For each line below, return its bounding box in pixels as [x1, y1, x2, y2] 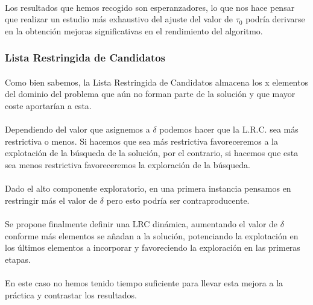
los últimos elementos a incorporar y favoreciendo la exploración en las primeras [5, 241, 300, 254]
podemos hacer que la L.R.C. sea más [159, 123, 299, 136]
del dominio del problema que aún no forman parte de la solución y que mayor [5, 87, 296, 100]
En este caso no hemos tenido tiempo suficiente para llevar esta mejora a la [5, 276, 283, 289]
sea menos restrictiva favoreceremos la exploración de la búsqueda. [5, 158, 250, 171]
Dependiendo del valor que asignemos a [5, 123, 150, 136]
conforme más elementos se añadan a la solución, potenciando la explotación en [5, 229, 299, 242]
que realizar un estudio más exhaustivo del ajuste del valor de [5, 13, 233, 25]
